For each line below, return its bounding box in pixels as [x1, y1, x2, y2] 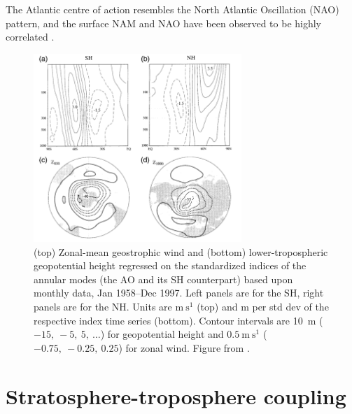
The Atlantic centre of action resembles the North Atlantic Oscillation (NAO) [6, 2, 339, 16]
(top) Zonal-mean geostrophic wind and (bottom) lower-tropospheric [34, 244, 328, 259]
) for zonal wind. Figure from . [118, 340, 250, 355]
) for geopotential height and [100, 327, 224, 341]
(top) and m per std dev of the [197, 299, 329, 313]
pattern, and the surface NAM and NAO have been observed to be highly [6, 15, 322, 30]
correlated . [6, 29, 55, 44]
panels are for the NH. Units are [34, 299, 172, 313]
